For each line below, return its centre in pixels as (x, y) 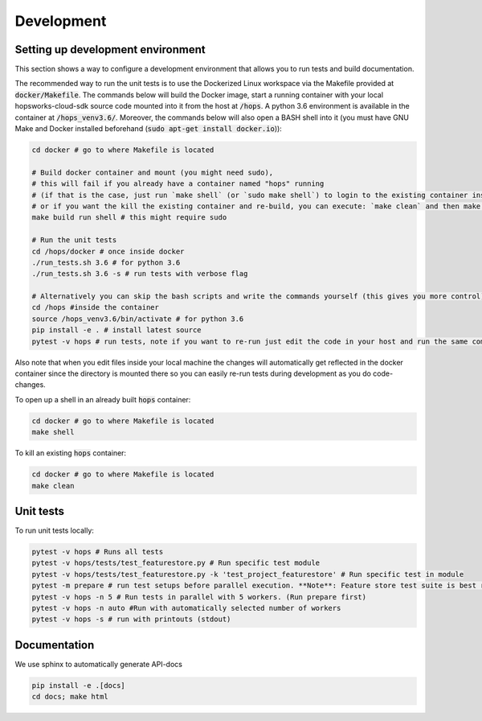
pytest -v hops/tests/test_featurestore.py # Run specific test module (176, 563)
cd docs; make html (70, 697)
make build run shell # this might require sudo (129, 218)
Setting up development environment (110, 49)
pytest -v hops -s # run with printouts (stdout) (131, 619)
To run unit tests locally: (54, 530)
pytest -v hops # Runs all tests (98, 552)
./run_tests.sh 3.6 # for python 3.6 (106, 262)
